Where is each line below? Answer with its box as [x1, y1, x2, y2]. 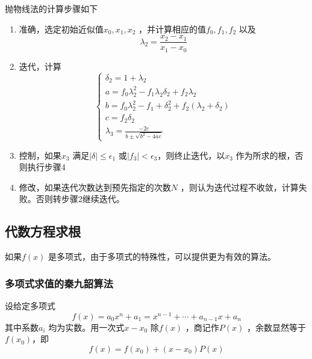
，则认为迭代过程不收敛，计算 [180, 180, 299, 193]
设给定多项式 [5, 299, 55, 312]
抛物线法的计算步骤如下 [5, 2, 98, 14]
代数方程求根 [5, 222, 81, 241]
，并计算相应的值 [139, 22, 207, 35]
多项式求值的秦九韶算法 [5, 275, 113, 290]
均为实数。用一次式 [48, 321, 125, 333]
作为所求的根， [236, 149, 295, 161]
